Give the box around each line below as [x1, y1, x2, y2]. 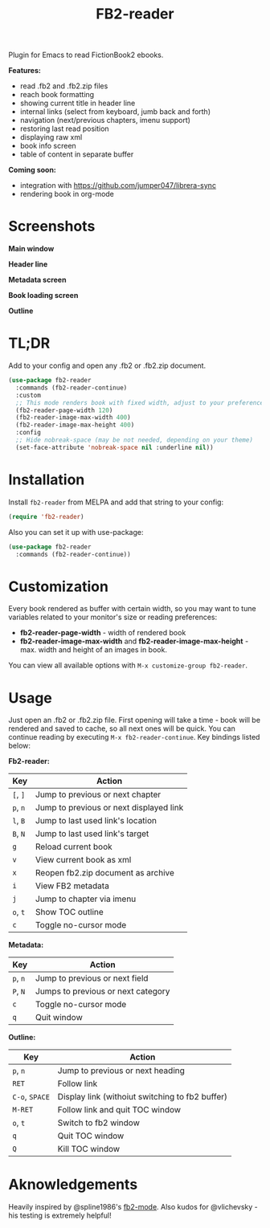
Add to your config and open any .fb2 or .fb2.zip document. [8, 361, 207, 370]
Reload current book [35, 841, 112, 852]
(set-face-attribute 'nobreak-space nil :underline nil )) [15, 443, 215, 451]
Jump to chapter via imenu [35, 893, 137, 904]
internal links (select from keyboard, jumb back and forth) [19, 107, 211, 116]
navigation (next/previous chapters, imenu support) [19, 116, 191, 125]
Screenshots [8, 218, 96, 235]
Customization [8, 577, 108, 595]
